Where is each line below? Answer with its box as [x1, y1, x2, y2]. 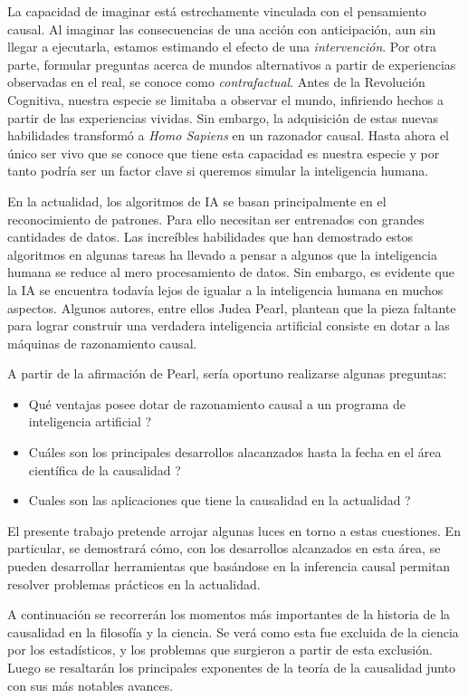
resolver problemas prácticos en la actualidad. [7, 574, 261, 593]
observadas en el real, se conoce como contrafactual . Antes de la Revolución [7, 72, 425, 91]
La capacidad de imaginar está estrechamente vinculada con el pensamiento [7, 2, 426, 20]
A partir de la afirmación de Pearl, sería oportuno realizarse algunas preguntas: [7, 364, 447, 383]
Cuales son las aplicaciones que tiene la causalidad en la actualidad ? [28, 491, 411, 510]
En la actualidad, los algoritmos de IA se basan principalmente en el [7, 191, 387, 210]
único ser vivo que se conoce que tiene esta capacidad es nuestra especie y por [7, 143, 440, 162]
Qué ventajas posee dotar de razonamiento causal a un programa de [28, 394, 406, 413]
